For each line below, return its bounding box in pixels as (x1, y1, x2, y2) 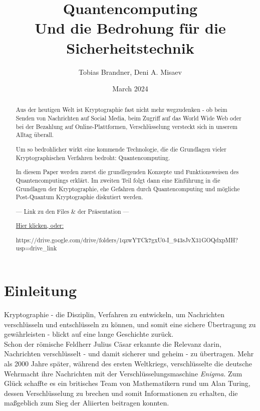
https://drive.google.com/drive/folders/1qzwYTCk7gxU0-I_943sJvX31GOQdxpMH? (16, 235, 238, 244)
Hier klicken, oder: (16, 221, 64, 230)
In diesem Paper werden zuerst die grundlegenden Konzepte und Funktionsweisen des (16, 168, 239, 176)
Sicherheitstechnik (66, 37, 194, 58)
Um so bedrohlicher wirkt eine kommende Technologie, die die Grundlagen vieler (16, 145, 226, 153)
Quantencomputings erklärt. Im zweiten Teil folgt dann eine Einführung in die (16, 176, 220, 184)
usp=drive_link (16, 244, 57, 252)
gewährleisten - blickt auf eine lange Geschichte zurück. (4, 329, 174, 339)
